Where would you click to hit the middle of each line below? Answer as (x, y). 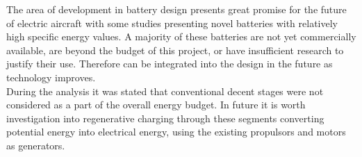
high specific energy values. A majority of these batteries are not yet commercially (181, 36)
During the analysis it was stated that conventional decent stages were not (165, 91)
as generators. (36, 145)
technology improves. (51, 77)
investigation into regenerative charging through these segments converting (165, 118)
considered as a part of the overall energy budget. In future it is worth (156, 105)
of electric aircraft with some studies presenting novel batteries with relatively (172, 23)
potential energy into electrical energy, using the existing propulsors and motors (176, 132)
